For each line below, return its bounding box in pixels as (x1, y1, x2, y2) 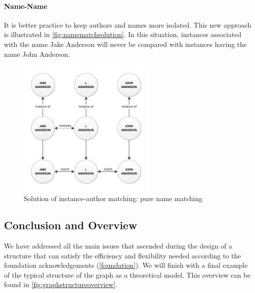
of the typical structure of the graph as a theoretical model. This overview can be (4, 269, 251, 280)
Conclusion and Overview (4, 217, 137, 233)
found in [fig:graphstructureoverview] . (4, 279, 118, 290)
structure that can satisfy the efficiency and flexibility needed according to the (4, 250, 241, 260)
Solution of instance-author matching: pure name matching (24, 193, 203, 204)
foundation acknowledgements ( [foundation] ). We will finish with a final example (4, 260, 248, 270)
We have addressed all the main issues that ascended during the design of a (4, 240, 232, 251)
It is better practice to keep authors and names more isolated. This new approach (4, 19, 252, 30)
